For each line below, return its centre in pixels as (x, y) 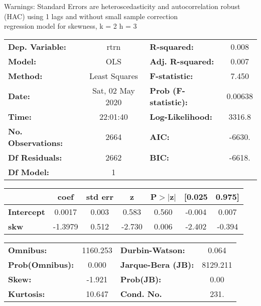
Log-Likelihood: (181, 116)
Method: (25, 75)
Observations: (36, 142)
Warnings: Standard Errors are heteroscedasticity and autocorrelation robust (122, 6)
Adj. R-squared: (182, 61)
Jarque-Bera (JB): (157, 264)
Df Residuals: (35, 157)
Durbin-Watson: (153, 250)
